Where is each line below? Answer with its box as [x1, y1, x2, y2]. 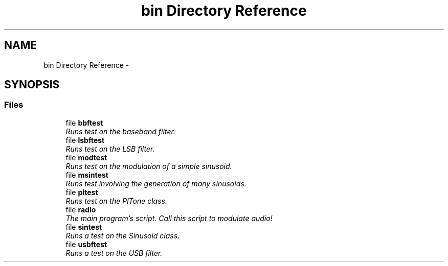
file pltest [65, 187, 98, 197]
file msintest [65, 170, 108, 179]
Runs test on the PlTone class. [65, 196, 167, 205]
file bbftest [65, 118, 103, 127]
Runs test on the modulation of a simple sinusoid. [65, 161, 232, 171]
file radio [65, 205, 96, 214]
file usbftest [65, 239, 107, 249]
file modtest [65, 153, 107, 162]
